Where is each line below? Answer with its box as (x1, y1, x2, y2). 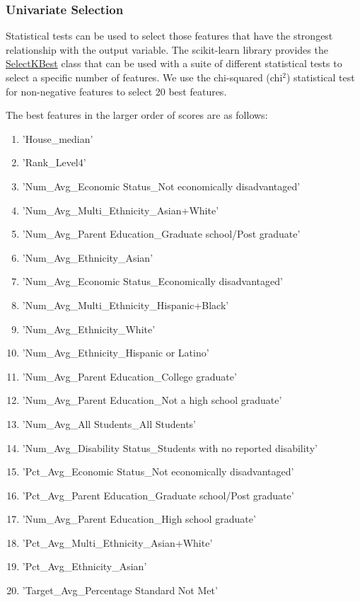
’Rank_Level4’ (22, 155, 86, 170)
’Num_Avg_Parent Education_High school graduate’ (22, 511, 256, 526)
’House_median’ (22, 131, 93, 146)
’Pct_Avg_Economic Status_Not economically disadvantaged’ (22, 464, 294, 479)
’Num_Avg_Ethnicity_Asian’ (22, 250, 153, 265)
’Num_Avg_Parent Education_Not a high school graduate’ (22, 393, 282, 407)
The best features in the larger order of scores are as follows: (6, 108, 268, 122)
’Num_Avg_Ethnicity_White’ (22, 321, 156, 336)
